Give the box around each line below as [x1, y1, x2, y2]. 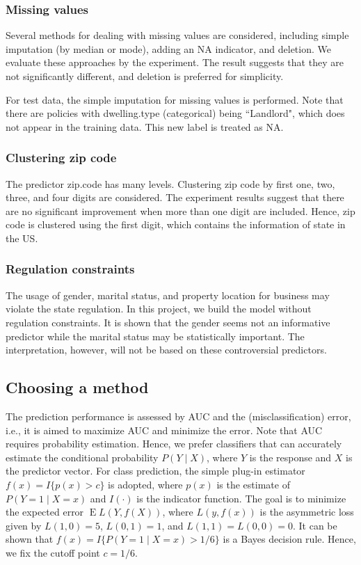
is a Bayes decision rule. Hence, [223, 532, 356, 546]
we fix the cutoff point [6, 545, 100, 559]
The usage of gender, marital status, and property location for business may [6, 287, 330, 302]
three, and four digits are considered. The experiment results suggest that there [6, 190, 344, 205]
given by [6, 518, 42, 532]
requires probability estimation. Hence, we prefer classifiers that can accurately [6, 436, 342, 451]
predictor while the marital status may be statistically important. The [6, 328, 305, 343]
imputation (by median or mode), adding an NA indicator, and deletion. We [6, 41, 331, 56]
